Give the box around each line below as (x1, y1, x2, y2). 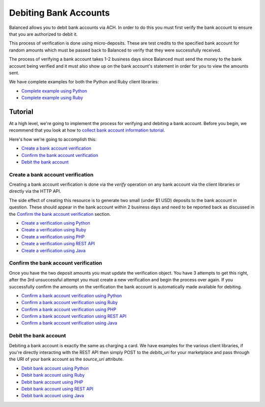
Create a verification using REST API (21, 241, 95, 247)
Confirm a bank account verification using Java (21, 320, 117, 326)
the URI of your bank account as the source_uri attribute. (9, 356, 124, 362)
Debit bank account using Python (21, 365, 89, 371)
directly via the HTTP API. (9, 188, 61, 194)
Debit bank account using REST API (21, 385, 94, 392)
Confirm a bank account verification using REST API (21, 313, 127, 319)
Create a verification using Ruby (21, 227, 86, 233)
